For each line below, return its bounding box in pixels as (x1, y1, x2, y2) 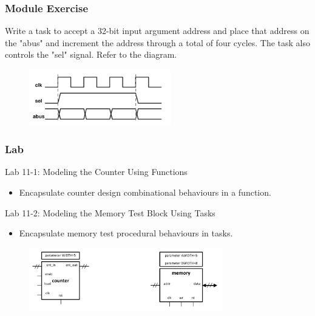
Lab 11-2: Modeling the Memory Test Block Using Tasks (5, 206, 215, 219)
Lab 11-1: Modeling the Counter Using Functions (5, 165, 188, 178)
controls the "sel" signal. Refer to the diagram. (5, 48, 177, 61)
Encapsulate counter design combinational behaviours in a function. (19, 185, 271, 198)
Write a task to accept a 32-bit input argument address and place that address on (5, 24, 310, 37)
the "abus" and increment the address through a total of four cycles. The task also (5, 36, 311, 49)
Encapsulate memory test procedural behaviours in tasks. (19, 227, 233, 239)
